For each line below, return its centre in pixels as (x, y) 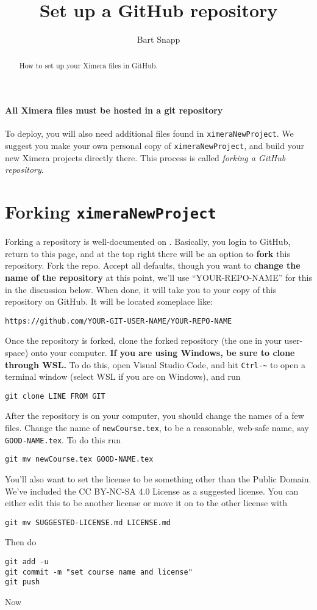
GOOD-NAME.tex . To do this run (63, 439)
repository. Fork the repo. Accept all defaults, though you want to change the (153, 265)
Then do (21, 542)
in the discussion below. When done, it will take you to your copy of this (141, 289)
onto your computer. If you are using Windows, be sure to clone (163, 352)
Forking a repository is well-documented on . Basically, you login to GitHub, (148, 241)
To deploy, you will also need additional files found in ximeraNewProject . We (149, 133)
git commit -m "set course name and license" (99, 572)
